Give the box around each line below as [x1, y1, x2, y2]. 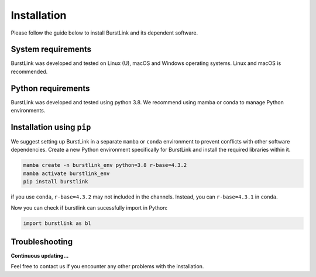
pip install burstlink [23, 179, 88, 185]
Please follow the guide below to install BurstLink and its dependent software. [11, 29, 198, 36]
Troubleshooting [11, 237, 73, 247]
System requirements [11, 45, 92, 54]
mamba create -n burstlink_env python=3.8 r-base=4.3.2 [23, 162, 187, 169]
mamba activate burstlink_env [23, 170, 110, 177]
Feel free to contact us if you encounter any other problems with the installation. [11, 263, 204, 270]
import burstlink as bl [23, 220, 92, 227]
